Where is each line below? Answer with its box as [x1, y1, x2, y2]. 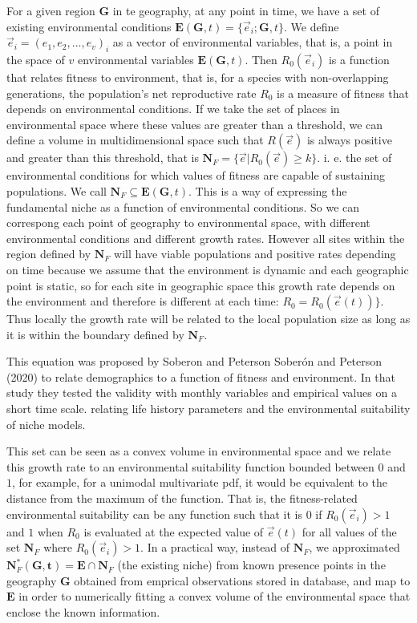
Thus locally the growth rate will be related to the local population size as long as [6, 310, 411, 327]
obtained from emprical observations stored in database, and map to [74, 572, 411, 589]
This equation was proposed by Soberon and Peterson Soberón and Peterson [6, 353, 383, 370]
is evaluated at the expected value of [83, 523, 264, 540]
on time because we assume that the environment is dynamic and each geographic [6, 261, 409, 277]
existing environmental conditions [6, 18, 172, 34]
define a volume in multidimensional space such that [6, 131, 264, 148]
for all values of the [302, 523, 397, 540]
